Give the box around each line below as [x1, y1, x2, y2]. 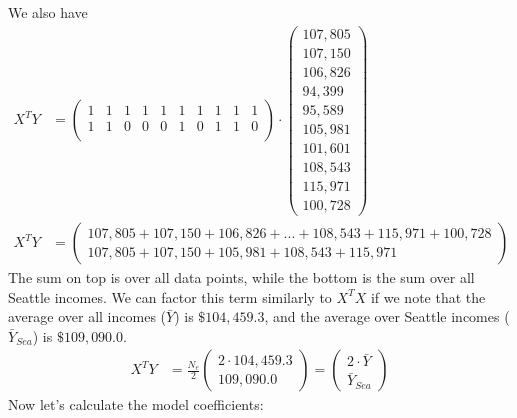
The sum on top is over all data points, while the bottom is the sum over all [8, 267, 475, 288]
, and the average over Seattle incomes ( [264, 306, 510, 327]
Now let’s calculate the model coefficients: [8, 394, 264, 415]
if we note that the [370, 286, 486, 307]
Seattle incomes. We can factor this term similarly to [8, 286, 332, 307]
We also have [8, 2, 88, 22]
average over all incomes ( [8, 306, 167, 327]
